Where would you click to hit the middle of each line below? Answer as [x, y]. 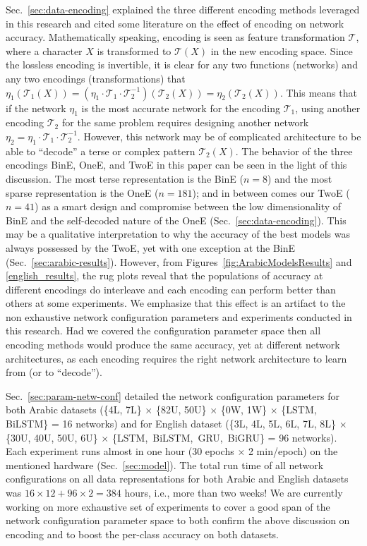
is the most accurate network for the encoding [181, 108]
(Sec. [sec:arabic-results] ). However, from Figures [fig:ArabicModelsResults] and [179, 261]
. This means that [318, 92]
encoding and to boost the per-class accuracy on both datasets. [143, 534]
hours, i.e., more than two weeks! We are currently [234, 492]
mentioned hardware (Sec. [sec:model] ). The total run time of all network [165, 465]
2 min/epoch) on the [293, 451]
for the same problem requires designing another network [185, 122]
